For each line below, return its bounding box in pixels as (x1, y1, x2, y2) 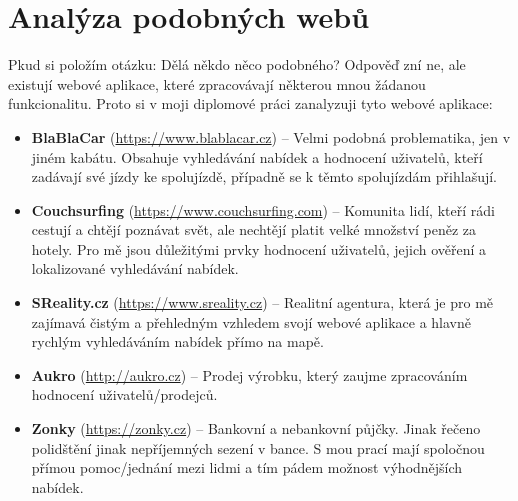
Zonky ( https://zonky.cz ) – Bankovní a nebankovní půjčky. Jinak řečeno (31, 418, 481, 439)
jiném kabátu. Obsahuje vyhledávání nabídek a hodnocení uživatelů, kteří (31, 146, 483, 167)
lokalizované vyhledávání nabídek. (31, 258, 239, 279)
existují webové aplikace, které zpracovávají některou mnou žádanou (8, 73, 426, 94)
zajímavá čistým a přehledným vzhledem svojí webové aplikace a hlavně (31, 311, 472, 332)
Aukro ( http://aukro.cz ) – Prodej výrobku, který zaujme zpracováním (31, 364, 468, 385)
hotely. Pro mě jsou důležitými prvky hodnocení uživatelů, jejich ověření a (31, 238, 487, 259)
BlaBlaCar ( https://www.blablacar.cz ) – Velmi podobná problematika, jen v (31, 126, 511, 147)
